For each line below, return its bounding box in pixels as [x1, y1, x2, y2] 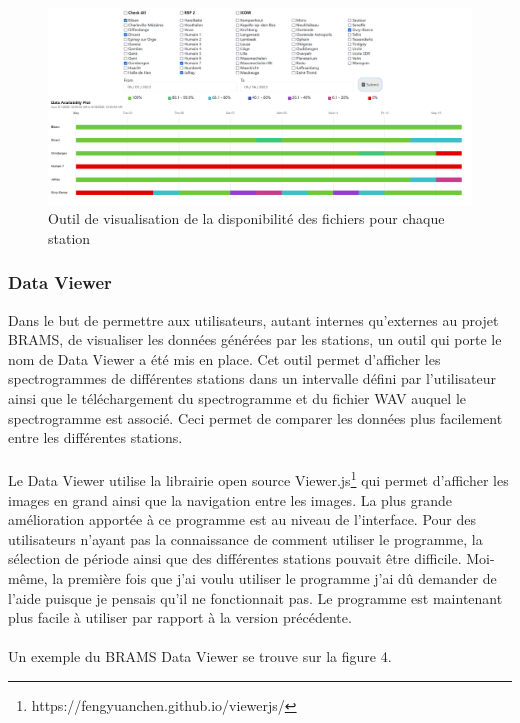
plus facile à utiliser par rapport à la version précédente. [8, 607, 352, 628]
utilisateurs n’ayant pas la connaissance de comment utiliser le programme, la [8, 528, 483, 549]
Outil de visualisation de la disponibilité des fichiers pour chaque [48, 208, 445, 229]
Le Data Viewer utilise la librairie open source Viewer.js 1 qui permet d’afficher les [8, 467, 509, 491]
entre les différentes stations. [8, 427, 183, 448]
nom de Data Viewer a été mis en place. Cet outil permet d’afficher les [8, 348, 441, 369]
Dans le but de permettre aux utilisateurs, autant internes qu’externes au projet [8, 309, 499, 330]
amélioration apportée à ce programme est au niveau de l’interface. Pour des [8, 509, 477, 530]
